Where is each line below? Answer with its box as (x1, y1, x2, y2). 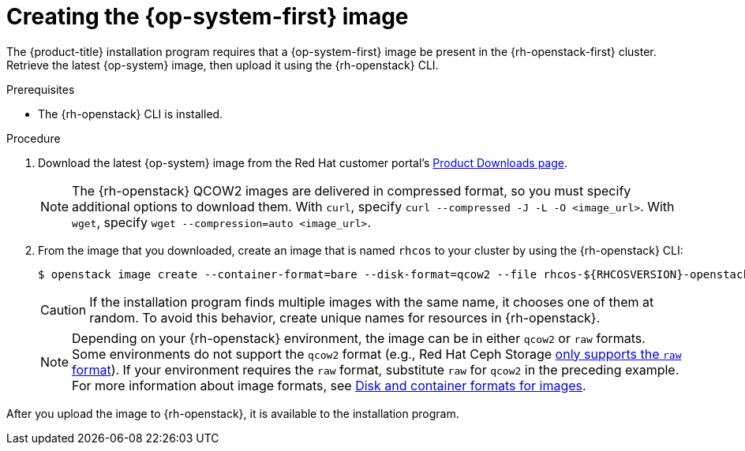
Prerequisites (6, 82, 75, 96)
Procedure (6, 131, 61, 145)
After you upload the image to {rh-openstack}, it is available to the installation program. (6, 406, 459, 420)
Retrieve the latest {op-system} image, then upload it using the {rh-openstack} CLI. (6, 58, 439, 72)
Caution (40, 301, 87, 318)
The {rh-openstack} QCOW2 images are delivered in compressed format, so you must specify (72, 182, 631, 199)
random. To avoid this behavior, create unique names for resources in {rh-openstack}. (89, 309, 601, 326)
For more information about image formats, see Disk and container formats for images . (72, 377, 586, 393)
